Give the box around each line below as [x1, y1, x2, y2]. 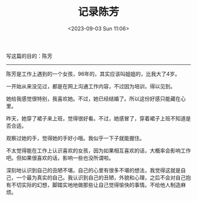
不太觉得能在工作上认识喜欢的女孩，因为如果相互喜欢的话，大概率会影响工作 [6, 147, 191, 154]
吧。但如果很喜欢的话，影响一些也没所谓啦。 [6, 154, 114, 161]
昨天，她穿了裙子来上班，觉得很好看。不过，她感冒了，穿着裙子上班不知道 [6, 115, 186, 122]
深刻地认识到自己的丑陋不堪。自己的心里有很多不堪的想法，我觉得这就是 [6, 167, 181, 174]
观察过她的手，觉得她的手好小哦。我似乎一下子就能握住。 [6, 134, 145, 141]
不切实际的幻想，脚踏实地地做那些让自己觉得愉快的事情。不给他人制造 [11, 181, 181, 188]
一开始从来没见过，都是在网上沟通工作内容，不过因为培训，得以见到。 [6, 82, 176, 89]
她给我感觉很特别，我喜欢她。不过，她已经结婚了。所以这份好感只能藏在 [6, 95, 181, 102]
